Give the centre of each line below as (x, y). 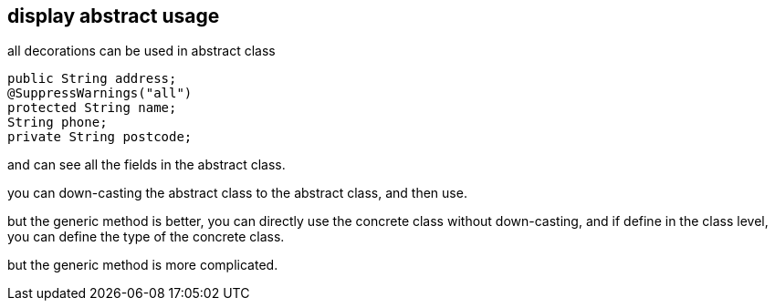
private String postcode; (100, 137)
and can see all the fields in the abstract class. (147, 165)
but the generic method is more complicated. (143, 265)
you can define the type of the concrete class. (146, 237)
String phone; (58, 123)
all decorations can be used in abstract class (141, 51)
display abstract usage (114, 16)
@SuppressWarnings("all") (100, 93)
